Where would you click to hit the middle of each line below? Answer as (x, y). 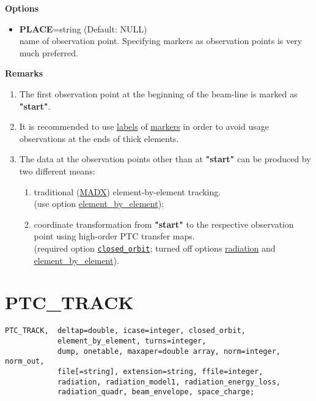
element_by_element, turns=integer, (132, 341)
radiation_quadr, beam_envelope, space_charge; (156, 392)
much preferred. (49, 52)
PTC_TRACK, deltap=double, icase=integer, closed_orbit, (125, 331)
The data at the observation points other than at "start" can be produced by (165, 159)
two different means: (57, 171)
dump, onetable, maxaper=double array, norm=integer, (169, 351)
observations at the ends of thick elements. (99, 138)
